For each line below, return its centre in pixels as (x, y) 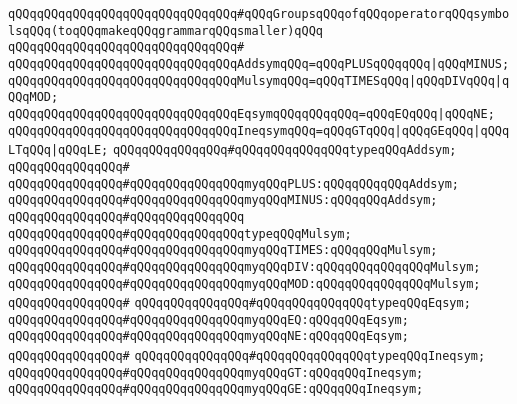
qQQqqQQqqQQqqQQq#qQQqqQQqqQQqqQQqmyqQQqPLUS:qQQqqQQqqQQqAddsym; (234, 183)
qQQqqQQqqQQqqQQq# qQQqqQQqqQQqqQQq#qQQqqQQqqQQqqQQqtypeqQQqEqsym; (239, 303)
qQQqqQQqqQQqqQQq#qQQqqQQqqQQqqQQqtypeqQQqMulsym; (180, 233)
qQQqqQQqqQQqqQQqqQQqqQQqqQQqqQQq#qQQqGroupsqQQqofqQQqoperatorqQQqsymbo (259, 14)
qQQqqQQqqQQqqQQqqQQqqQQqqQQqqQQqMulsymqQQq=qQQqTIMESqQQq (208, 80)
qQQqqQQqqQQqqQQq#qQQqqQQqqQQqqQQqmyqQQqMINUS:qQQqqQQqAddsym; (223, 200)
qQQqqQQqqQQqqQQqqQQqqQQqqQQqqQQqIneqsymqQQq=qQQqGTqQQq (201, 130)
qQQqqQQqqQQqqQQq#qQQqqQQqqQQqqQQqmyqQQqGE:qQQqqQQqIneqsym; (216, 389)
